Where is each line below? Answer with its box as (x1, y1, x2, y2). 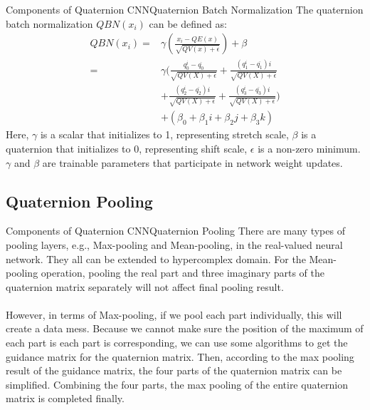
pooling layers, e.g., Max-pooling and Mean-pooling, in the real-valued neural (6, 237, 343, 252)
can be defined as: (149, 16, 227, 31)
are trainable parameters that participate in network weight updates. (42, 155, 343, 170)
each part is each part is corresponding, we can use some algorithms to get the (6, 335, 348, 350)
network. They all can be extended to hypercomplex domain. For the (6, 251, 306, 266)
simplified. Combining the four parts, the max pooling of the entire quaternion (6, 376, 349, 391)
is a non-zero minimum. (258, 140, 361, 155)
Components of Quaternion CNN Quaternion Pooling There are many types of (6, 223, 345, 238)
